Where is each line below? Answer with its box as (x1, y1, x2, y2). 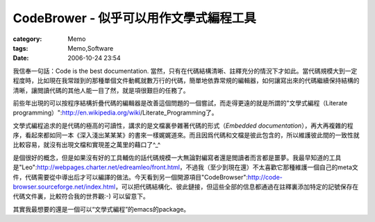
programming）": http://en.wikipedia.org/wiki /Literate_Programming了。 (12, 108, 218, 117)
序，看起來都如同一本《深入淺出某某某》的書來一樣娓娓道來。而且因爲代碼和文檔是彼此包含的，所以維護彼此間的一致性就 (12, 131, 360, 139)
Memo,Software (67, 44, 114, 52)
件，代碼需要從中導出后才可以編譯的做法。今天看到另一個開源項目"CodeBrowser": (12, 173, 249, 181)
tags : (12, 44, 28, 52)
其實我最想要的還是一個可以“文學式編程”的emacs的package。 (12, 205, 190, 213)
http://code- (247, 173, 283, 181)
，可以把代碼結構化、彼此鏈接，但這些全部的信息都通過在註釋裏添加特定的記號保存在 (115, 182, 359, 191)
